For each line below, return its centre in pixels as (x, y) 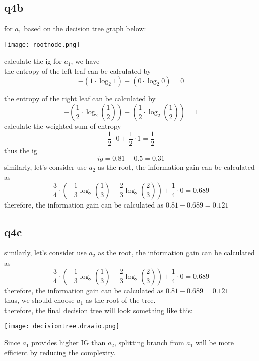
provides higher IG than (69, 343)
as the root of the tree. (120, 300)
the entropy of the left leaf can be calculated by (78, 71)
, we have (85, 61)
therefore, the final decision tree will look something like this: (99, 310)
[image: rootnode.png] (42, 45)
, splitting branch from (149, 343)
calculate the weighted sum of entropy (63, 126)
